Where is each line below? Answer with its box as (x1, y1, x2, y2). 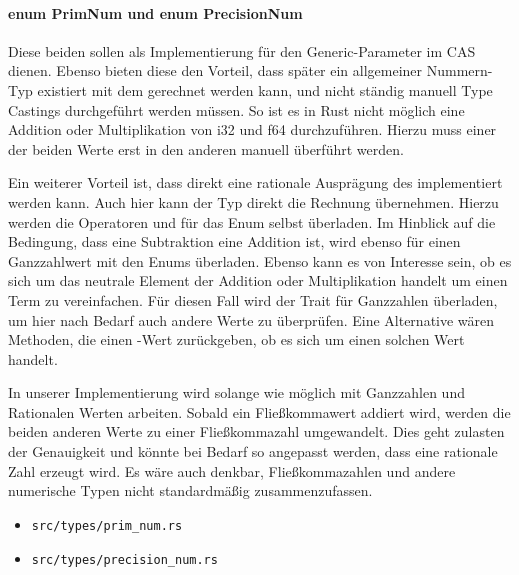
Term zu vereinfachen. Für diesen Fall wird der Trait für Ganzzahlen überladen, (8, 289, 498, 310)
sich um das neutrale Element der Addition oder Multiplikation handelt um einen (8, 270, 508, 291)
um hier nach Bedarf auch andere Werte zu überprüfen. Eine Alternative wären (8, 309, 495, 330)
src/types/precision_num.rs (31, 553, 218, 568)
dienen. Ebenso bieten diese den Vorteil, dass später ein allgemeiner (8, 60, 423, 81)
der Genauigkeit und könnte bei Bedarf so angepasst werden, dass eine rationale (8, 441, 498, 462)
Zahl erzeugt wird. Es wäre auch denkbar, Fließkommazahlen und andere (8, 460, 456, 481)
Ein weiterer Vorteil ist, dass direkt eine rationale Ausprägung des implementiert (8, 172, 503, 193)
